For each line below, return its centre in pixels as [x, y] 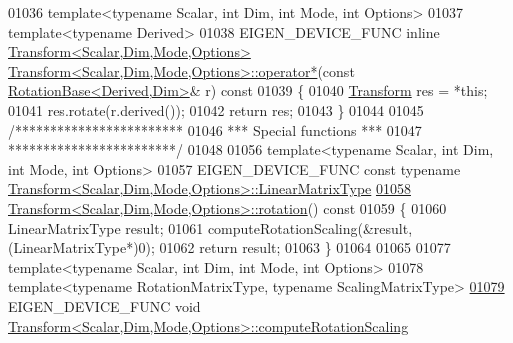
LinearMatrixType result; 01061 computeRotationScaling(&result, [210, 227]
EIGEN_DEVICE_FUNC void [104, 305]
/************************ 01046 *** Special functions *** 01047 [215, 129]
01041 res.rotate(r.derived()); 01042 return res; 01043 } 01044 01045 [216, 109]
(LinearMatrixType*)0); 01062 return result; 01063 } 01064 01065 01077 [229, 247]
